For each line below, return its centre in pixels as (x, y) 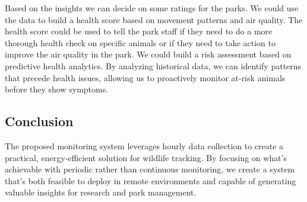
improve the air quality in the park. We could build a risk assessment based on (148, 54)
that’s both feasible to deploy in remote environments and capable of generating (151, 180)
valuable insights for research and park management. (101, 192)
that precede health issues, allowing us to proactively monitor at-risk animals (145, 77)
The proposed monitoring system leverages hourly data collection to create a (144, 145)
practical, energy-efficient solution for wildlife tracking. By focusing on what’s (146, 157)
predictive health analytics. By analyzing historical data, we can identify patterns (153, 65)
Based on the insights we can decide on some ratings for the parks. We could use (152, 8)
